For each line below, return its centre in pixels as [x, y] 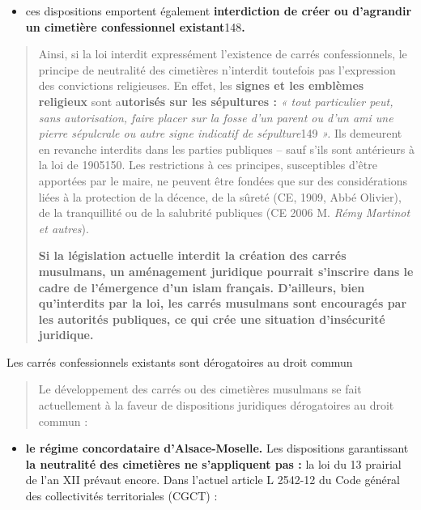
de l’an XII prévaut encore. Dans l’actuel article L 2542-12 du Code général [213, 480]
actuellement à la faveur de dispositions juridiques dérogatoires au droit [216, 405]
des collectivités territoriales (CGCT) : [121, 496]
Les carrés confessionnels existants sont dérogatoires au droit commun [180, 361]
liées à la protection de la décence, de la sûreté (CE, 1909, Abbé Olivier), [220, 196]
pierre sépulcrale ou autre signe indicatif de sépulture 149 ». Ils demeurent [220, 133]
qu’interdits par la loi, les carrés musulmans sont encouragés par [223, 303]
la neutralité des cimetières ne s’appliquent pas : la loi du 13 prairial [213, 463]
